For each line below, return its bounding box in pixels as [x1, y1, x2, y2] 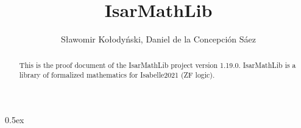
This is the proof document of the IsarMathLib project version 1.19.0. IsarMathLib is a [19, 59, 296, 70]
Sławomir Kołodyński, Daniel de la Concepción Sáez [60, 33, 257, 45]
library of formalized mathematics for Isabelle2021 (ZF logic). [19, 70, 215, 80]
